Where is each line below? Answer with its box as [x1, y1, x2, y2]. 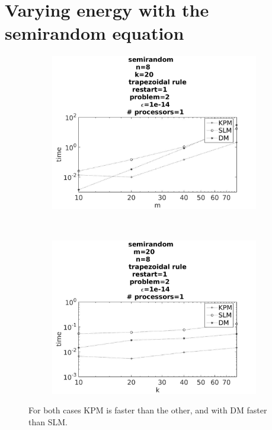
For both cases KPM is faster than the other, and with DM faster [28, 404, 267, 416]
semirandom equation [5, 21, 184, 45]
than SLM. [28, 415, 68, 428]
